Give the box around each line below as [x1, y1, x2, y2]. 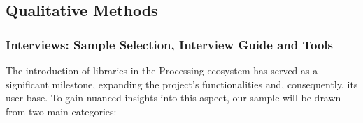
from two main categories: [6, 104, 117, 118]
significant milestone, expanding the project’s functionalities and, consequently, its [6, 76, 358, 91]
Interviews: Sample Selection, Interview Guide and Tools [6, 35, 334, 53]
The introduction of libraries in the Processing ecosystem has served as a [6, 63, 318, 77]
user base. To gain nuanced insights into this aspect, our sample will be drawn [6, 90, 341, 105]
